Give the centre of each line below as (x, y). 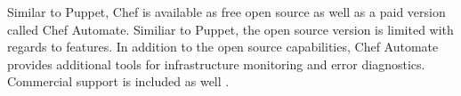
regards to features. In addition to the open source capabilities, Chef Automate (223, 47)
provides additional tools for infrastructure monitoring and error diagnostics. (216, 64)
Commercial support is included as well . (118, 81)
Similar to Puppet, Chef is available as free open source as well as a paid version (226, 12)
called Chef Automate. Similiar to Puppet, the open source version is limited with (230, 29)
